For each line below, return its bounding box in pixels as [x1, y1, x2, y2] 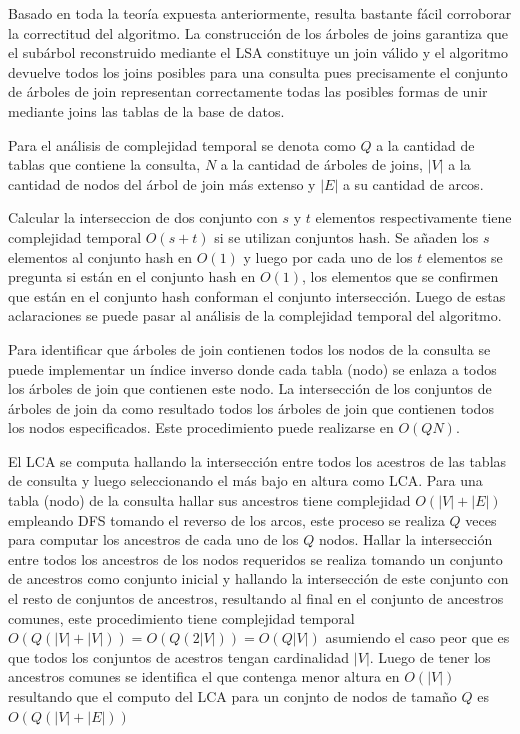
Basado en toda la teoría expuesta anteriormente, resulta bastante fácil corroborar [8, 3, 512, 23]
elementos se [426, 246, 503, 267]
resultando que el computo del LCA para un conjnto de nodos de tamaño [8, 686, 457, 706]
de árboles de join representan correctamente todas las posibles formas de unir [8, 81, 488, 102]
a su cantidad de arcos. [342, 173, 484, 194]
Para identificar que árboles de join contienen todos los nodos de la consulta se [8, 338, 491, 359]
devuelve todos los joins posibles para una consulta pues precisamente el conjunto [8, 61, 508, 82]
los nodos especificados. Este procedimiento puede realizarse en [8, 417, 394, 438]
